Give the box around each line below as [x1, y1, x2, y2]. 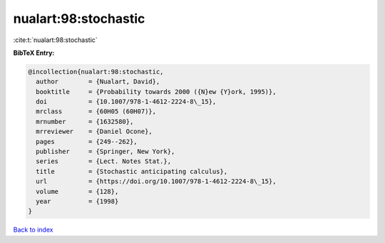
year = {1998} [36, 197, 119, 205]
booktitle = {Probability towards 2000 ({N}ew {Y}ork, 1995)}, [36, 88, 277, 95]
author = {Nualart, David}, [36, 78, 160, 86]
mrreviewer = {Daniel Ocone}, [36, 128, 153, 135]
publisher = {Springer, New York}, [36, 148, 175, 156]
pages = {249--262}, [36, 138, 138, 145]
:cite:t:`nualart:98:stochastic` [13, 36, 98, 44]
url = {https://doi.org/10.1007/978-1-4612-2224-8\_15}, [36, 177, 277, 185]
